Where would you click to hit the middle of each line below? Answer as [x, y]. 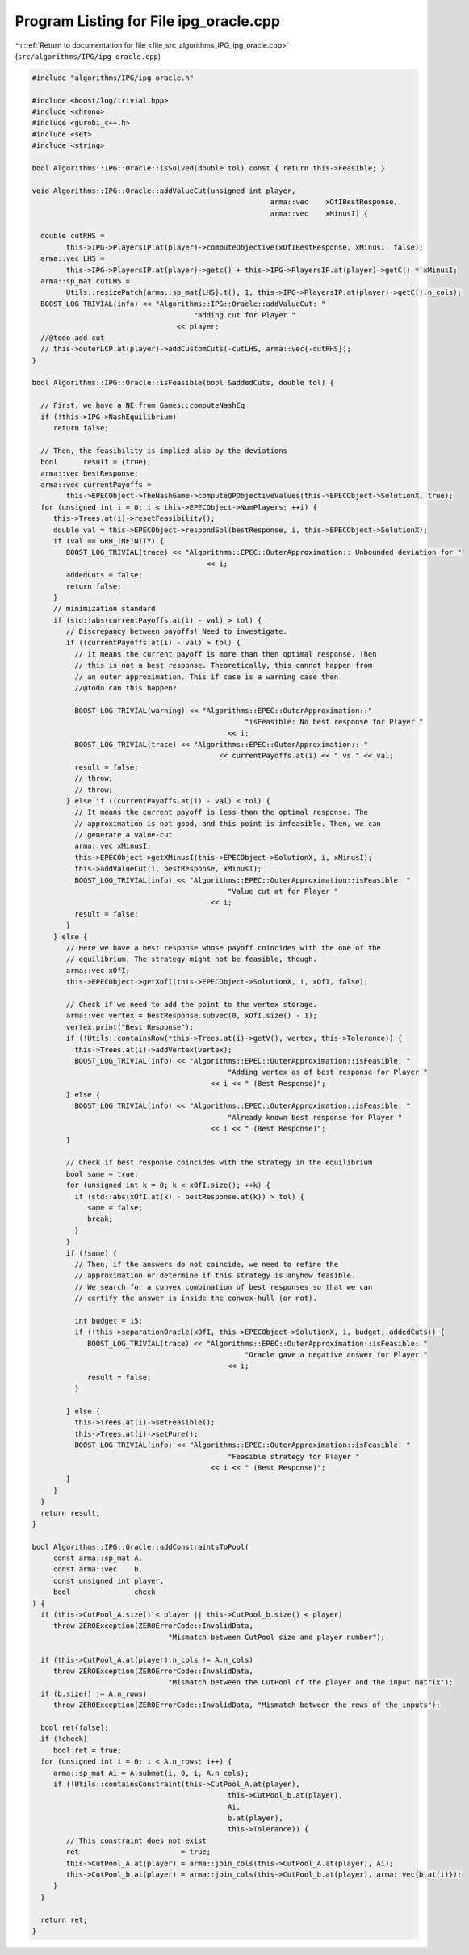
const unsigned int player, [109, 1580]
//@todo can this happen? [126, 688]
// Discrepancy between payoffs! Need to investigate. [177, 631]
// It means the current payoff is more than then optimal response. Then [225, 654]
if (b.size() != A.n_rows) [94, 1693]
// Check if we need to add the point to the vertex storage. [192, 1004]
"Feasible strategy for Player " [293, 1456]
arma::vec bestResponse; [90, 473]
